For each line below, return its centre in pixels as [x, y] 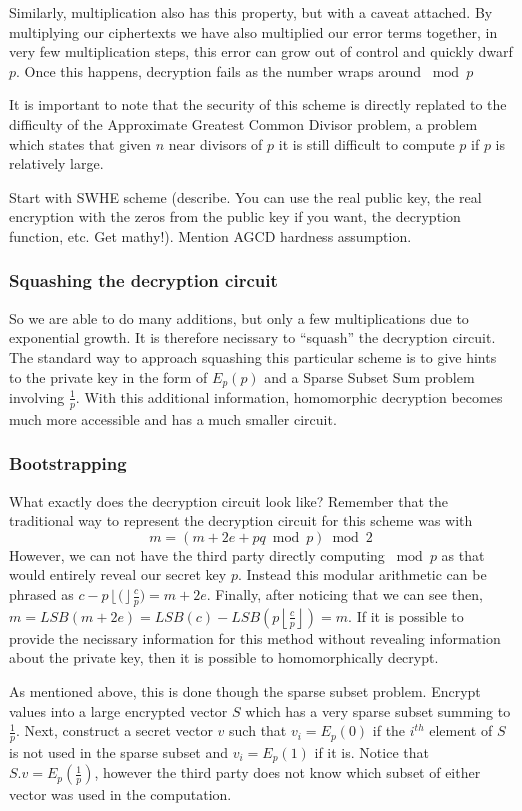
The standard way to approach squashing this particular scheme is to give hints [253, 356]
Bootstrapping [68, 463]
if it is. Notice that [371, 752]
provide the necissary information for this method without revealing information [255, 637]
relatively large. [56, 163]
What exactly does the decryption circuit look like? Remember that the [229, 500]
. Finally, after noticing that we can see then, [344, 594]
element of [461, 730]
